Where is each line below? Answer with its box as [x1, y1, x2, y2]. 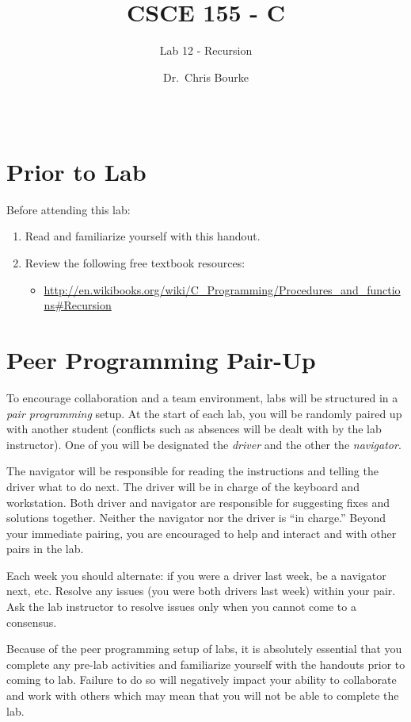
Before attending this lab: [6, 201, 131, 217]
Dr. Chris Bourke [163, 68, 249, 85]
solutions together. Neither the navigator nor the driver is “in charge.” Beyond [6, 509, 386, 526]
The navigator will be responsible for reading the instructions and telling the [6, 463, 379, 479]
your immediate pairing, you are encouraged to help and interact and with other [6, 524, 397, 541]
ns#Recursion [44, 297, 112, 313]
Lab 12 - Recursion [159, 42, 253, 59]
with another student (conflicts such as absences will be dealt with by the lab [6, 421, 382, 437]
